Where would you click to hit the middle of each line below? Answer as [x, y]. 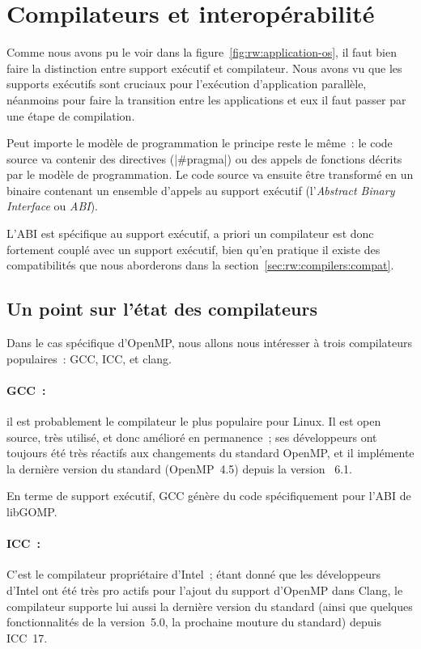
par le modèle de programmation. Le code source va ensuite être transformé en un [210, 174]
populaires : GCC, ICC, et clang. [89, 358]
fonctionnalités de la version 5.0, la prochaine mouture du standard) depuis [194, 622]
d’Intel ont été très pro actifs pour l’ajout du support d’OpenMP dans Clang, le [205, 590]
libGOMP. [32, 511]
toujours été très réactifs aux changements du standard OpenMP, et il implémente [210, 453]
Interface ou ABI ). [53, 206]
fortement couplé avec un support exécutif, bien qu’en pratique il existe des [193, 249]
